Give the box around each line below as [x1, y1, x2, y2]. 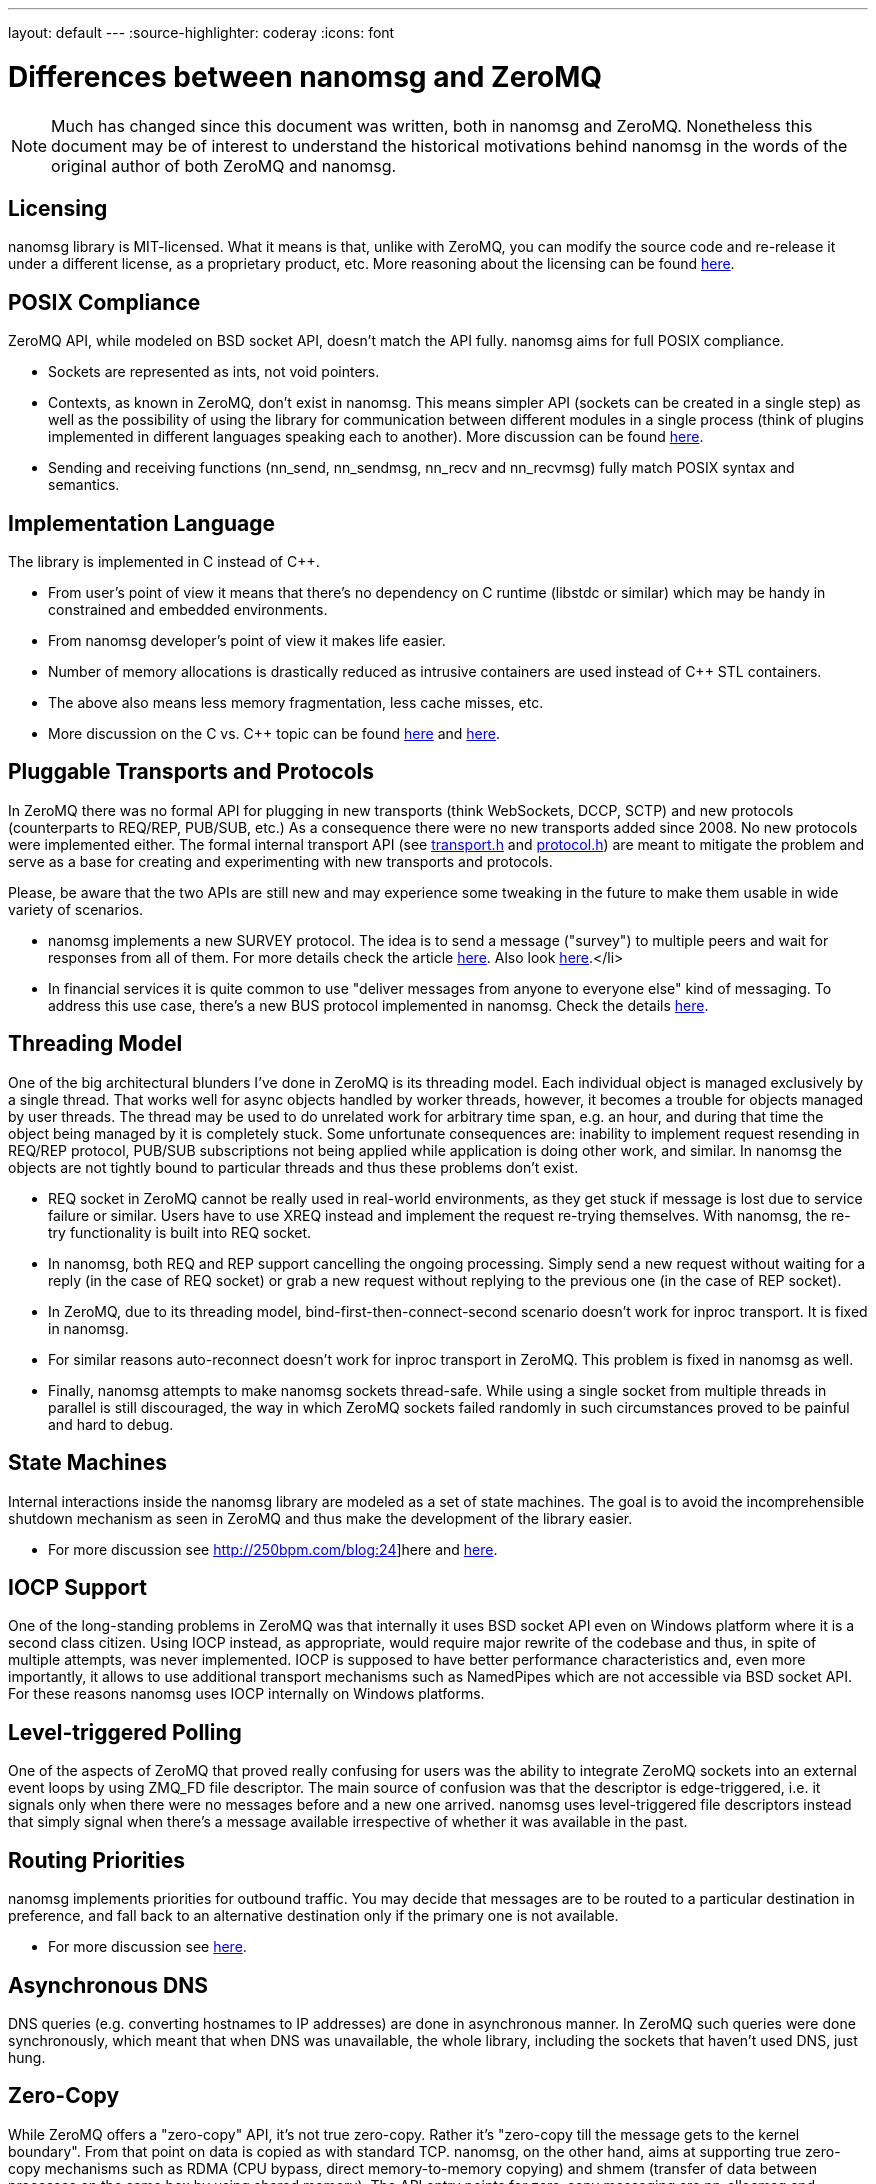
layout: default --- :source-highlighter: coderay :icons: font [8, 24, 395, 41]
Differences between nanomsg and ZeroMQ [8, 59, 603, 94]
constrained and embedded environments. [48, 601, 328, 619]
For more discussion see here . [48, 1938, 247, 1956]
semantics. [48, 476, 120, 494]
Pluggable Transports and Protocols [8, 759, 375, 785]
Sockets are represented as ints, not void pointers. [48, 363, 380, 381]
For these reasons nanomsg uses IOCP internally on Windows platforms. [8, 1685, 485, 1703]
